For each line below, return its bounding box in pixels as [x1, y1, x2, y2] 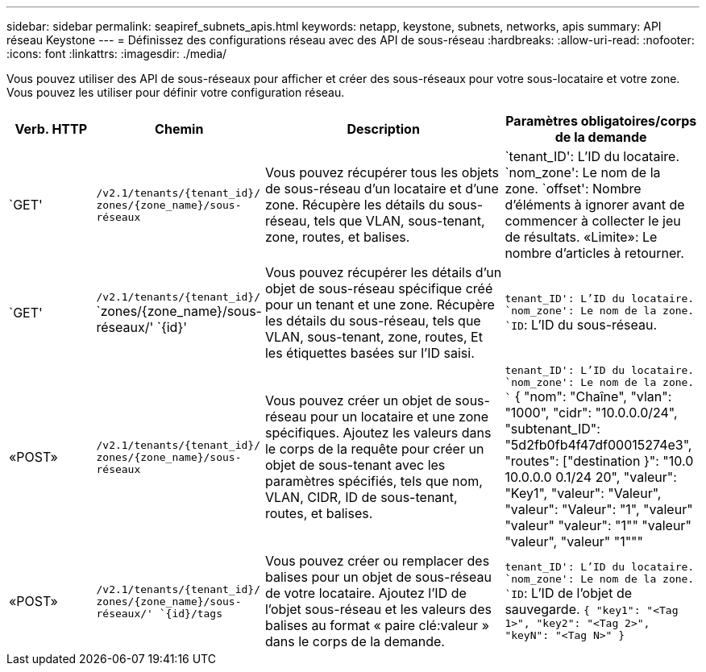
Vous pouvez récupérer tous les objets [264, 164, 499, 180]
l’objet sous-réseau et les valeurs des [264, 601, 492, 617]
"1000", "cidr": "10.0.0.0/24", [505, 404, 678, 421]
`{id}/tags [159, 607, 223, 620]
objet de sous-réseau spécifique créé [264, 280, 493, 297]
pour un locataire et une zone [309, 409, 489, 425]
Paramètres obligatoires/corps [505, 113, 697, 129]
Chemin [155, 121, 204, 137]
